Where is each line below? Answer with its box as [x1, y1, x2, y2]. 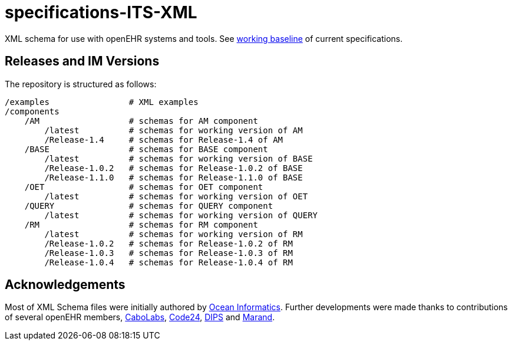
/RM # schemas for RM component [24, 219, 258, 229]
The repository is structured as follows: [5, 78, 157, 89]
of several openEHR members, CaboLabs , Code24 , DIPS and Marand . [5, 312, 275, 323]
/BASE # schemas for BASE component [24, 144, 268, 154]
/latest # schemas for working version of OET [44, 191, 308, 201]
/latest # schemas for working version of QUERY [44, 210, 318, 220]
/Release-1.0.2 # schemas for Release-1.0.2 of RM [44, 238, 293, 248]
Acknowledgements [5, 277, 125, 293]
